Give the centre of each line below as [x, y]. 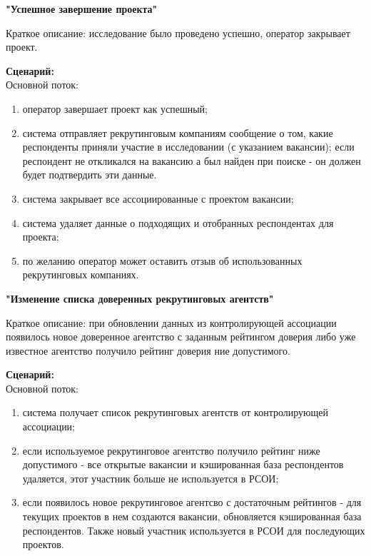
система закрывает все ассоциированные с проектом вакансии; [158, 198]
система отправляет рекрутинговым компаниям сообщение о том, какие [178, 132]
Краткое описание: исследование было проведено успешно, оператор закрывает [178, 32]
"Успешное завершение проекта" [82, 9]
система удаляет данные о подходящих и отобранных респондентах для [178, 222]
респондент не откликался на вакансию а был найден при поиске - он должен [192, 160]
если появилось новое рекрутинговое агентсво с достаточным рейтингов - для [192, 502]
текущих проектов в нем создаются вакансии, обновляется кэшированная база [192, 516]
